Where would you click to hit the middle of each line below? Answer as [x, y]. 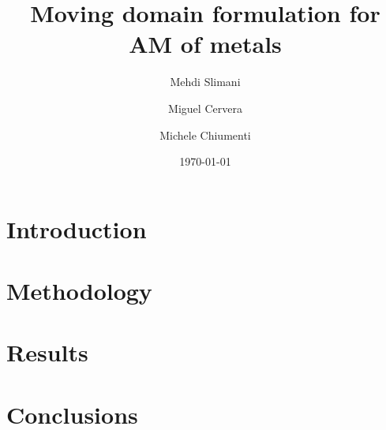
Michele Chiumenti [205, 135]
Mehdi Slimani [205, 82]
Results [47, 352]
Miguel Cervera [205, 108]
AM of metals [205, 44]
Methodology [79, 291]
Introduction [77, 228]
